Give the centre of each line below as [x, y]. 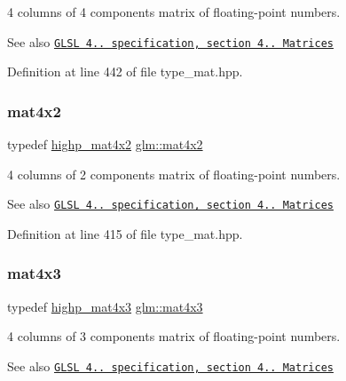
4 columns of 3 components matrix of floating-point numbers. [174, 336]
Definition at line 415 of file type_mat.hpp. [125, 233]
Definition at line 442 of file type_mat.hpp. [125, 71]
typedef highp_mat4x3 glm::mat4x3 [105, 306]
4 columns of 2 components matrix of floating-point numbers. [174, 174]
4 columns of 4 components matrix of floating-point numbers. [174, 12]
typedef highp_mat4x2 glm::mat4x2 [105, 144]
